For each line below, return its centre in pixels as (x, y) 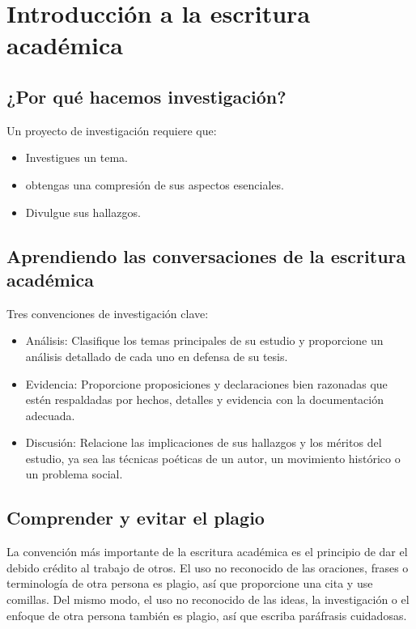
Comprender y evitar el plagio (136, 518)
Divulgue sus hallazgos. (83, 212)
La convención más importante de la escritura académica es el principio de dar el (207, 552)
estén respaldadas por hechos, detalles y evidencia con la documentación (205, 399)
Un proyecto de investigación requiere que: (112, 130)
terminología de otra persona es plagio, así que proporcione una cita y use (190, 583)
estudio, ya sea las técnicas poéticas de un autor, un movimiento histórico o (213, 458)
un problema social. (74, 474)
